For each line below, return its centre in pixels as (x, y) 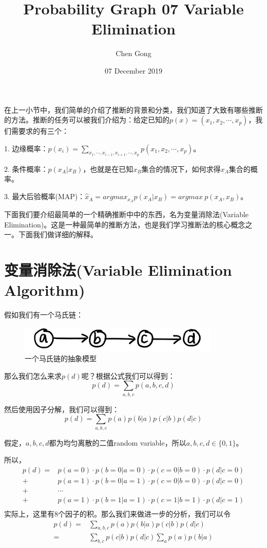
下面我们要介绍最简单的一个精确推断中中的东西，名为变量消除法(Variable (127, 214)
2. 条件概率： (26, 169)
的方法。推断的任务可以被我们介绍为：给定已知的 (87, 120)
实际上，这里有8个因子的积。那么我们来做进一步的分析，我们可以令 (117, 514)
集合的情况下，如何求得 (181, 169)
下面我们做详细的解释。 (58, 234)
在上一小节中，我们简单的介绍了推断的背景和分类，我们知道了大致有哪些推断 (133, 109)
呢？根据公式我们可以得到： (128, 375)
